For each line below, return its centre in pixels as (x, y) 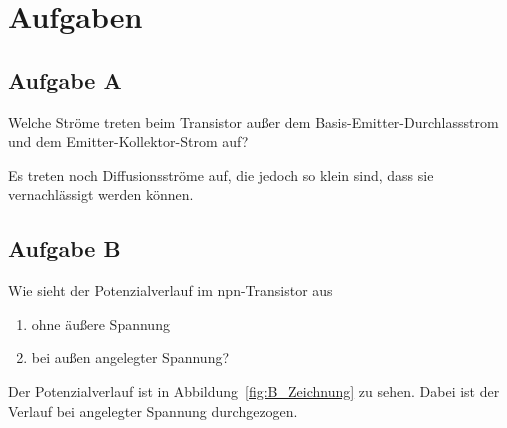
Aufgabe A (65, 79)
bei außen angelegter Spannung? (130, 357)
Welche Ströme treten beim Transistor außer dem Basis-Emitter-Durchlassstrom (253, 121)
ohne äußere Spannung (100, 323)
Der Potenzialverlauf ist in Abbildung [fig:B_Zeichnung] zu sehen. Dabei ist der (254, 390)
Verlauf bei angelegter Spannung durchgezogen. (153, 410)
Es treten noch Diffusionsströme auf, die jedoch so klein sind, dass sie (221, 174)
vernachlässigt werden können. (101, 194)
